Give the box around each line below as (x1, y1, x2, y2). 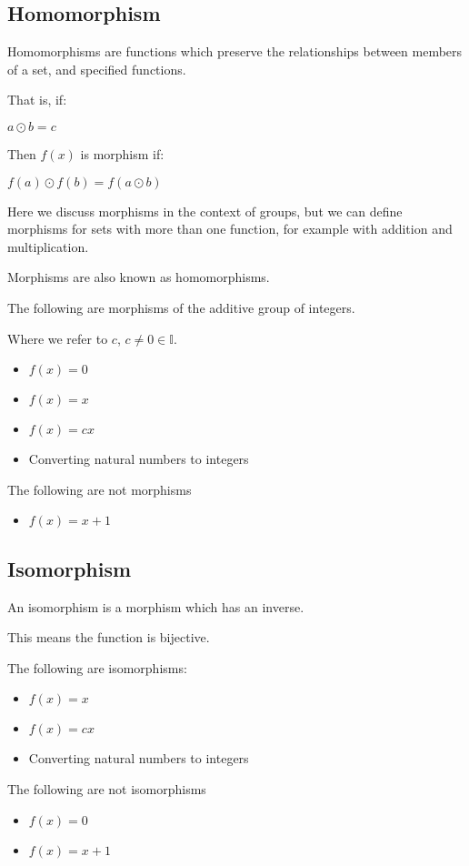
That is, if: (7, 90, 67, 109)
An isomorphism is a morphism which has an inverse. (7, 597, 304, 616)
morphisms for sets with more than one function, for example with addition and (7, 219, 453, 238)
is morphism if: (80, 144, 165, 163)
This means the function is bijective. (7, 628, 210, 647)
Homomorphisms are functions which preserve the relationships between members (7, 42, 463, 61)
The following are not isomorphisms (7, 779, 206, 798)
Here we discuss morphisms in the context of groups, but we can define (7, 201, 403, 220)
